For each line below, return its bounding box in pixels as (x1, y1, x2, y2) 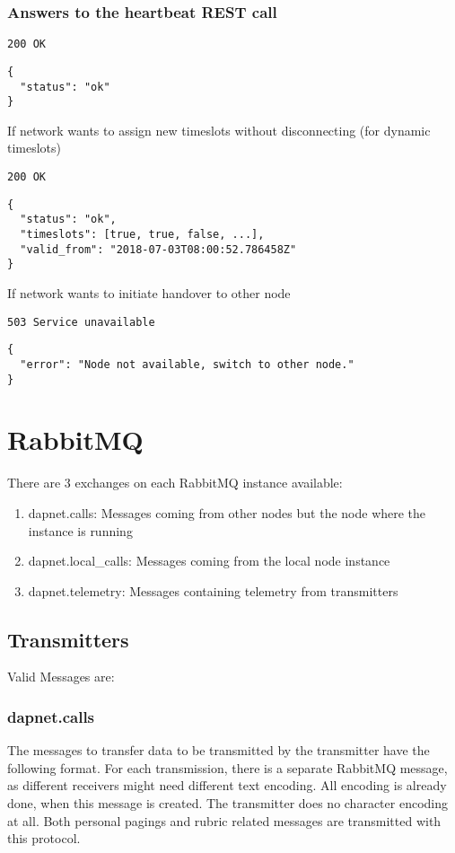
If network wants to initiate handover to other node (7, 283, 291, 302)
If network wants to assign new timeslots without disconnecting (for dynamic (7, 120, 431, 139)
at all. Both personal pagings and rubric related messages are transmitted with (7, 811, 442, 830)
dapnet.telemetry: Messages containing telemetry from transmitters (28, 581, 398, 600)
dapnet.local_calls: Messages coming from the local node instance (28, 551, 390, 570)
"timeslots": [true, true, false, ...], (20, 228, 265, 241)
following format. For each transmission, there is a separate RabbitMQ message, (7, 758, 448, 777)
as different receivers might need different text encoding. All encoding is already (7, 776, 447, 795)
